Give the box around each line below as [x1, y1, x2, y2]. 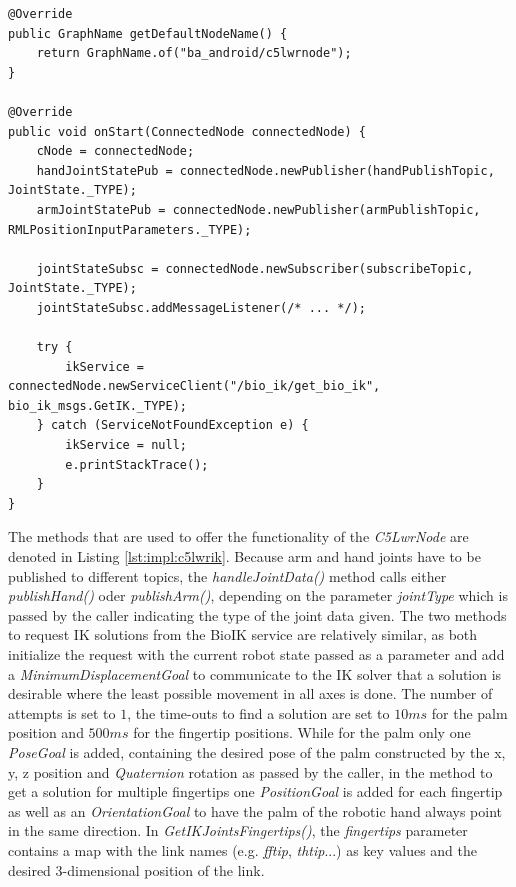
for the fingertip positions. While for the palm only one [133, 722, 471, 743]
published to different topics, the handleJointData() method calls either [8, 565, 447, 586]
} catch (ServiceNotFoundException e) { [36, 418, 309, 433]
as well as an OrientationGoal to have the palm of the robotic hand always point [8, 800, 503, 821]
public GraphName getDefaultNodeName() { [8, 26, 288, 41]
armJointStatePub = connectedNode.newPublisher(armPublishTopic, [36, 202, 481, 217]
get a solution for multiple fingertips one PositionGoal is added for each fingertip [8, 781, 503, 802]
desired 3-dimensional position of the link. [8, 859, 265, 880]
